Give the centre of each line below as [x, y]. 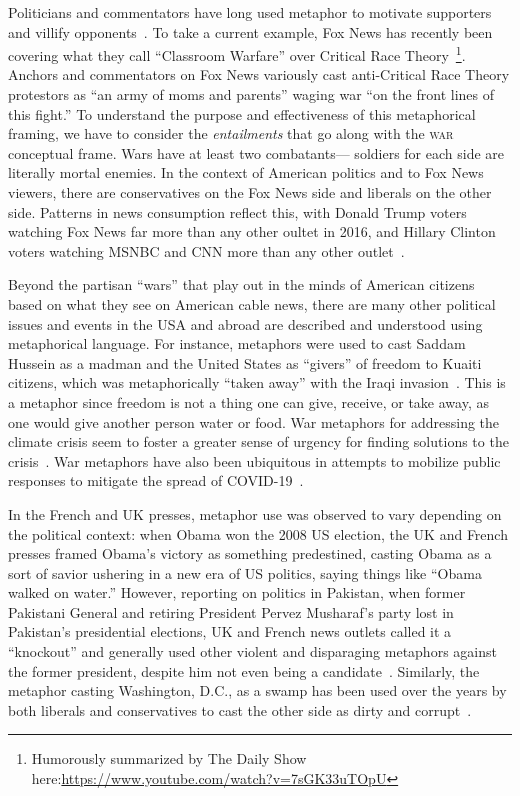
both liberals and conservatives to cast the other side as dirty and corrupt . [240, 709]
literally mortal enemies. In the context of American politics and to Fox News [246, 172]
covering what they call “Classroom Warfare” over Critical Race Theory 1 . [237, 53]
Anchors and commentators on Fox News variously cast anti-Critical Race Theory [259, 74]
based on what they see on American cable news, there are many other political [252, 303]
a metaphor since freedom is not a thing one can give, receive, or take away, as [248, 401]
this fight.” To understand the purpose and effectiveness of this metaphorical [242, 113]
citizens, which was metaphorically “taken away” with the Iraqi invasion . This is [257, 382]
